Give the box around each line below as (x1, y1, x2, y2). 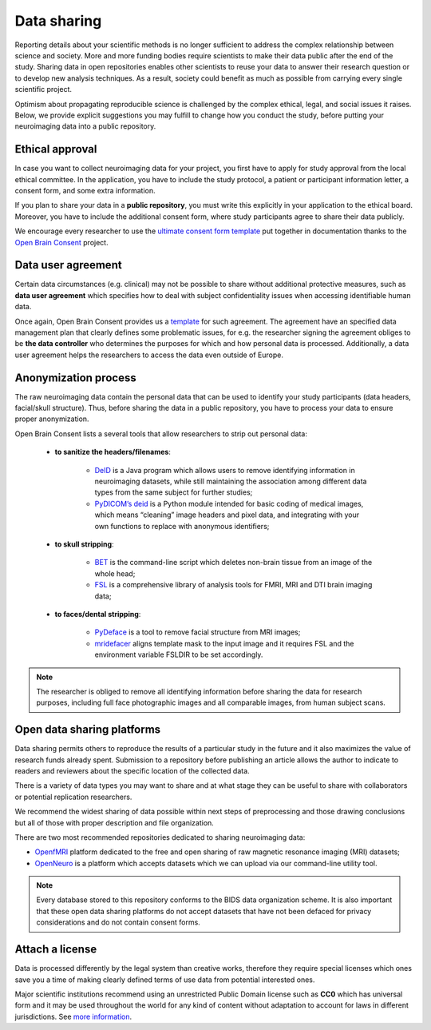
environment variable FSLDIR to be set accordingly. (94, 650, 263, 659)
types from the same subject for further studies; (94, 487, 253, 497)
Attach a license (14, 943, 97, 956)
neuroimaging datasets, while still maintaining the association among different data (94, 476, 367, 487)
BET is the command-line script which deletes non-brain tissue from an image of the (94, 558, 373, 567)
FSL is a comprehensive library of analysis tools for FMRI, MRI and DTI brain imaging (94, 580, 373, 590)
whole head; (94, 568, 136, 579)
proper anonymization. (14, 414, 89, 424)
